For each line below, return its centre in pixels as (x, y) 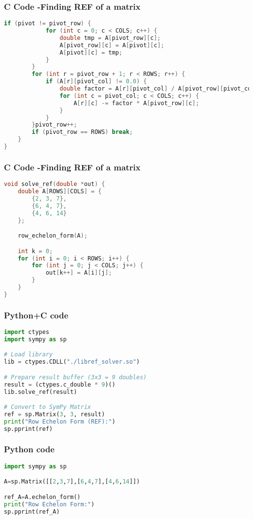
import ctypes (27, 332)
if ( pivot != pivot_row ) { (48, 24)
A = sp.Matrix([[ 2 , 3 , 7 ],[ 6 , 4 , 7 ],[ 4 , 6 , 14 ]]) (72, 482)
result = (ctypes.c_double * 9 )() (60, 384)
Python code (29, 449)
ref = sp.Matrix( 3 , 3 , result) (54, 414)
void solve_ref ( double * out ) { (54, 184)
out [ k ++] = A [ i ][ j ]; (79, 273)
